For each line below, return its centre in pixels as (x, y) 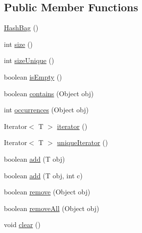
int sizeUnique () (29, 60)
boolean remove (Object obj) (47, 192)
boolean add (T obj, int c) (43, 175)
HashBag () (21, 28)
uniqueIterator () (83, 142)
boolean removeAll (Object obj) (52, 208)
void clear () (22, 224)
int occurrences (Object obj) (46, 110)
